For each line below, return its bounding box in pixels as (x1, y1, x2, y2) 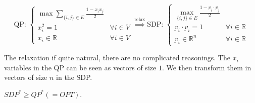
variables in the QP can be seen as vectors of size (4, 62, 157, 72)
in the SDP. (56, 72, 92, 82)
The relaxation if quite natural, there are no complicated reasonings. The (4, 52, 230, 63)
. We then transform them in (162, 62, 251, 72)
